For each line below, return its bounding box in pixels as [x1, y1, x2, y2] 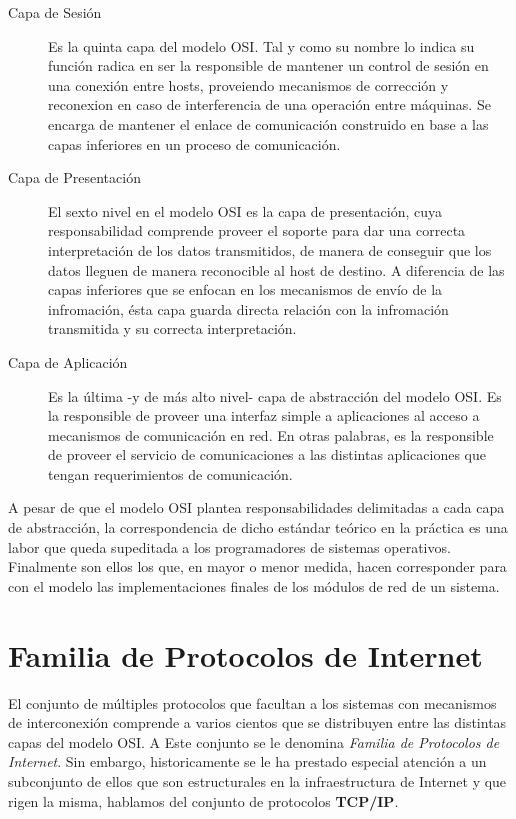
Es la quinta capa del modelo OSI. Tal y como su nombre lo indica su [48, 35, 475, 56]
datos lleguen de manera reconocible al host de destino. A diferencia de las [48, 259, 505, 280]
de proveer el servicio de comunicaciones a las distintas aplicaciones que [48, 444, 487, 465]
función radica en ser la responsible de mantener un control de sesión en [48, 55, 489, 76]
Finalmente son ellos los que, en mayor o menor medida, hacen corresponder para [8, 556, 507, 577]
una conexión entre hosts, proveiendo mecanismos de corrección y [48, 74, 449, 95]
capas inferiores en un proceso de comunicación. [48, 133, 341, 154]
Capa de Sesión [8, 2, 102, 22]
